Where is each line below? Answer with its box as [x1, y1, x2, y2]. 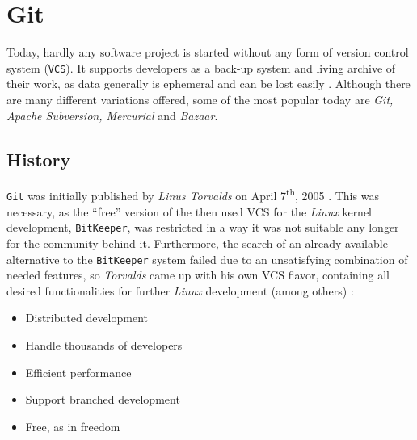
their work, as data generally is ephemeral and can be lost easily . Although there [6, 75, 411, 92]
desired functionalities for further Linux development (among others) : [6, 282, 354, 299]
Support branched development [25, 391, 180, 408]
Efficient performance [25, 363, 132, 380]
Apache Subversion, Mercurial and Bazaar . [6, 107, 218, 124]
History [6, 146, 71, 171]
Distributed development [25, 309, 149, 326]
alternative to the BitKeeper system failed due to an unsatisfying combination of [6, 250, 408, 267]
